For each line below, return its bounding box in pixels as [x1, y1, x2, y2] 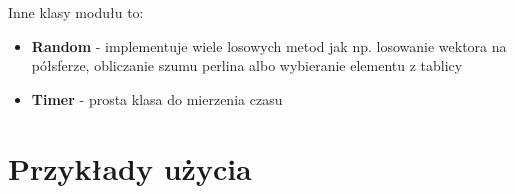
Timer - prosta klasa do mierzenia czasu [31, 88, 283, 109]
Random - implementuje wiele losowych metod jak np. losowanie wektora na [31, 35, 507, 56]
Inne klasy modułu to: [8, 2, 144, 22]
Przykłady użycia [8, 147, 252, 188]
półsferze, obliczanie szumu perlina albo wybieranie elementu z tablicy [31, 55, 463, 76]
